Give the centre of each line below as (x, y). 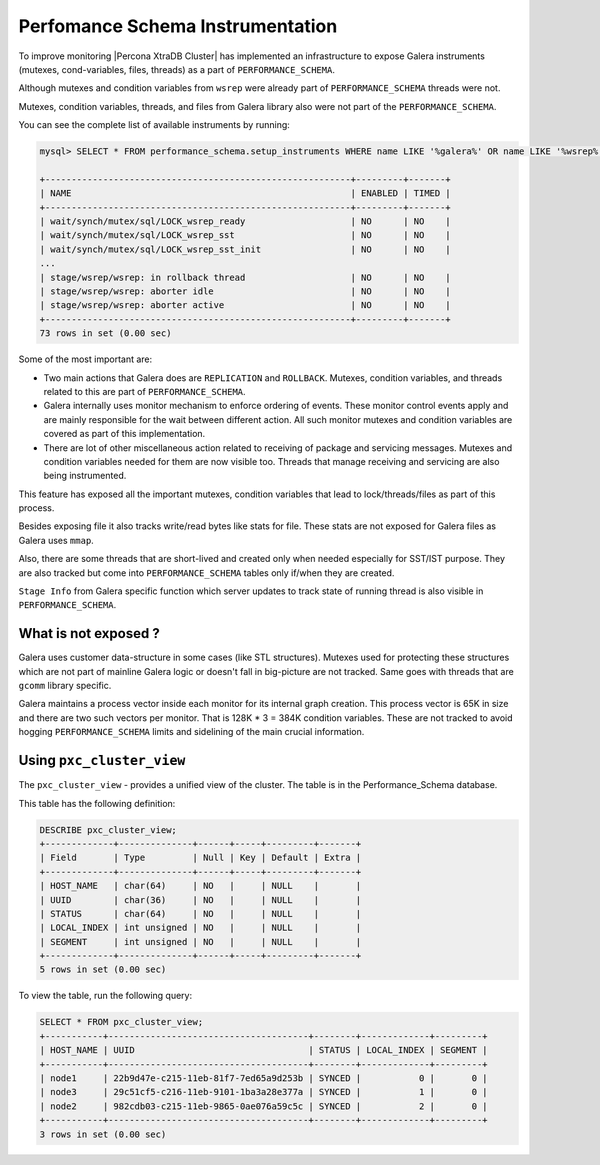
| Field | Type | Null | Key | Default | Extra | (200, 858)
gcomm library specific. (65, 686)
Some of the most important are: (85, 359)
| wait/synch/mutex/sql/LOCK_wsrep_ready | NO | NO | (245, 221)
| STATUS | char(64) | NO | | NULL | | (200, 913)
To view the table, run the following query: (105, 996)
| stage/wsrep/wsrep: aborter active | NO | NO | (245, 305)
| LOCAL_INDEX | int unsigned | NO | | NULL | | (200, 928)
